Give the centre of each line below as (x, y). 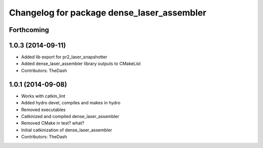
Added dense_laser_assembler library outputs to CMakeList (81, 64)
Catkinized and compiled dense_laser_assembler (70, 116)
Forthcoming (29, 30)
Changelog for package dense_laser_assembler (108, 13)
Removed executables (43, 110)
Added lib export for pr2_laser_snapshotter (64, 57)
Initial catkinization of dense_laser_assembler (66, 130)
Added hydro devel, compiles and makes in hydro (71, 103)
